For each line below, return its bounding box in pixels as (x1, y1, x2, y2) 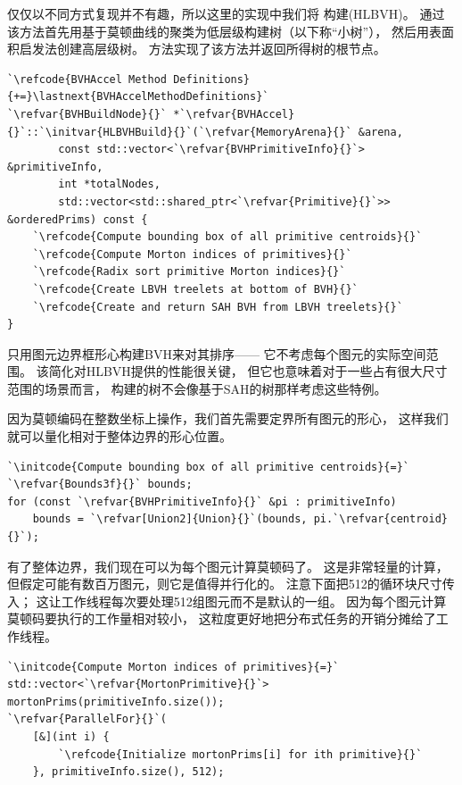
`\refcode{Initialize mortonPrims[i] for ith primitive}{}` (58, 747, 423, 761)
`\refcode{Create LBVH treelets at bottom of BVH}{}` (32, 282, 359, 296)
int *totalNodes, (58, 178, 161, 191)
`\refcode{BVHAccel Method (7, 72, 167, 86)
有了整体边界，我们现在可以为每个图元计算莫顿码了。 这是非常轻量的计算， (7, 556, 449, 575)
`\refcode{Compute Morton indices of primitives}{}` (32, 247, 352, 261)
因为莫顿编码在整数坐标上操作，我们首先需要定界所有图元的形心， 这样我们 (7, 409, 449, 428)
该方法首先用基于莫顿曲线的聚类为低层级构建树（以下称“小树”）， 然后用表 (7, 21, 441, 40)
